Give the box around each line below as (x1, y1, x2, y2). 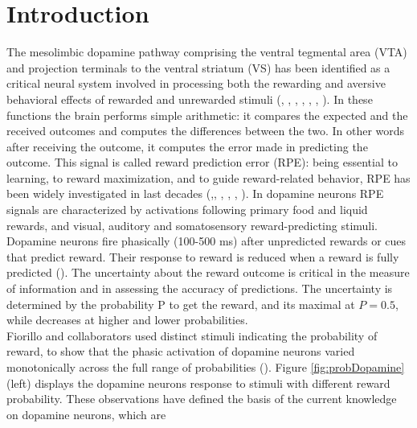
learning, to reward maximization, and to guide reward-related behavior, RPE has (6, 169, 411, 186)
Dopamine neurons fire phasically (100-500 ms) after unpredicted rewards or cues (6, 233, 407, 249)
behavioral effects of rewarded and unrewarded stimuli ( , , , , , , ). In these (6, 90, 373, 107)
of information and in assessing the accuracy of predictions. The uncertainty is (6, 280, 393, 297)
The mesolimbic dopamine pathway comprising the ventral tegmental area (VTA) (6, 43, 407, 60)
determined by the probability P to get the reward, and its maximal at (6, 295, 355, 312)
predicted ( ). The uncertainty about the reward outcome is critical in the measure (6, 264, 410, 281)
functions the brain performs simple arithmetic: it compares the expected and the (6, 106, 408, 123)
